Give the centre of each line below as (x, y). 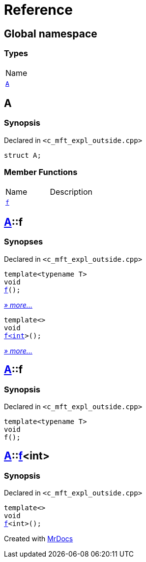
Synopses (24, 242)
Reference (38, 10)
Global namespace (51, 34)
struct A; (23, 155)
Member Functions (41, 172)
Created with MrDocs (39, 539)
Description (71, 192)
